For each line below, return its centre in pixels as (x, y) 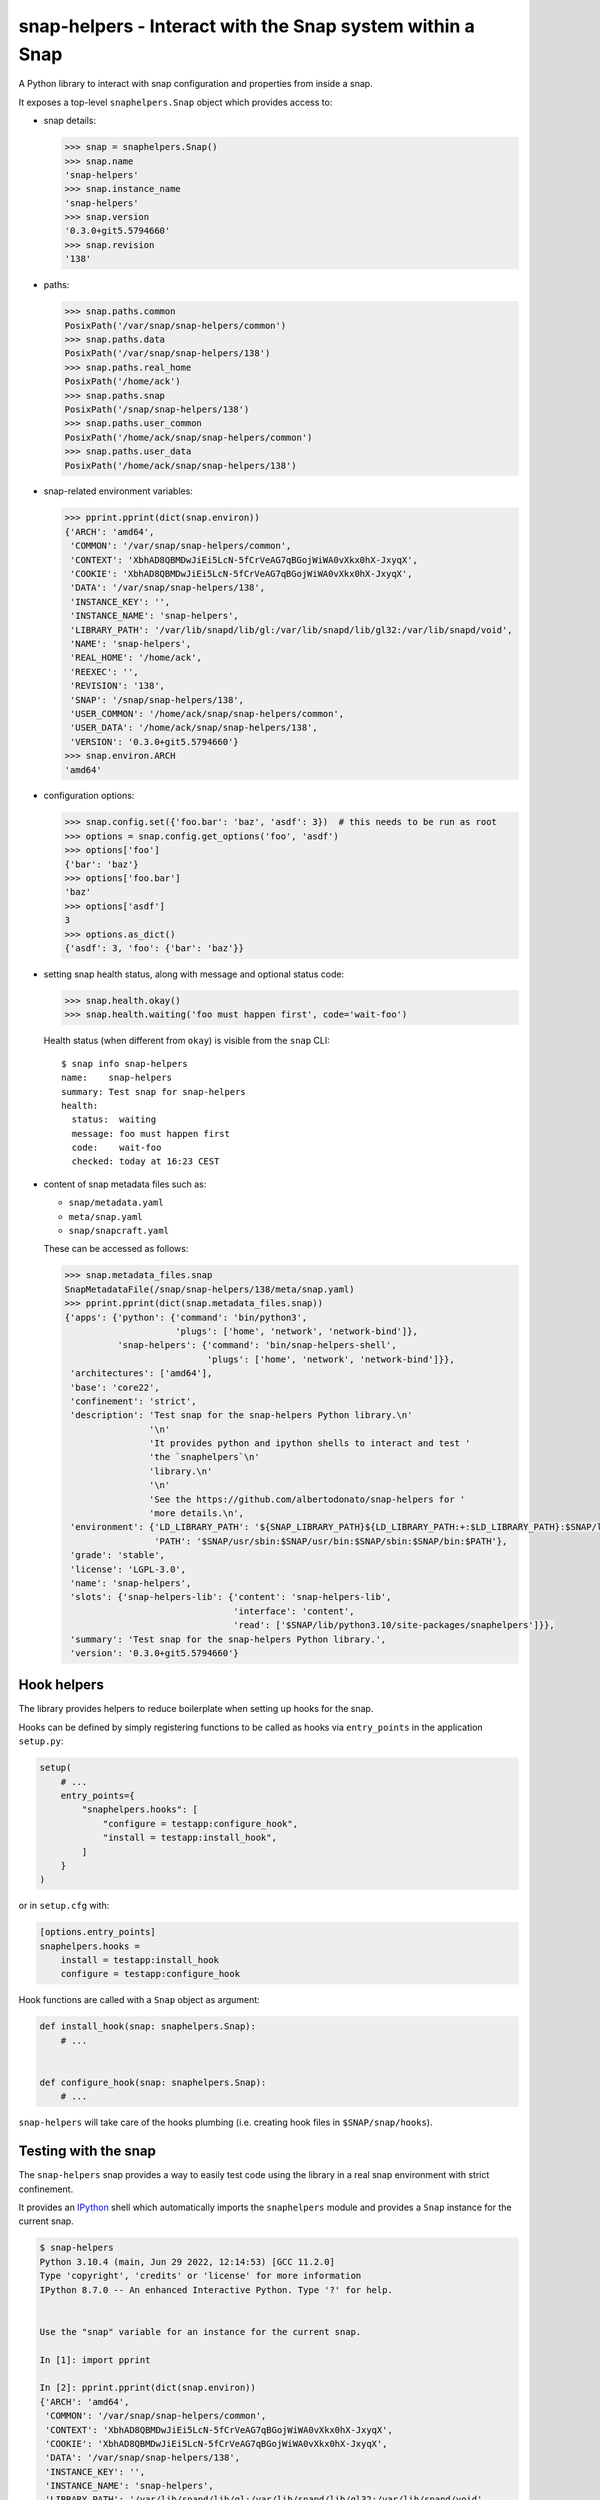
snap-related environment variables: (118, 491)
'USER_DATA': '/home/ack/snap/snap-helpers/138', (194, 728)
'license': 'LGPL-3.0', (128, 1569)
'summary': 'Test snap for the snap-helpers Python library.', (228, 1639)
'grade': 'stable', (117, 1555)
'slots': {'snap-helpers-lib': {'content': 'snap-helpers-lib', (231, 1597)
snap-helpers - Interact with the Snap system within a (246, 26)
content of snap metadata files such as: (125, 1184)
